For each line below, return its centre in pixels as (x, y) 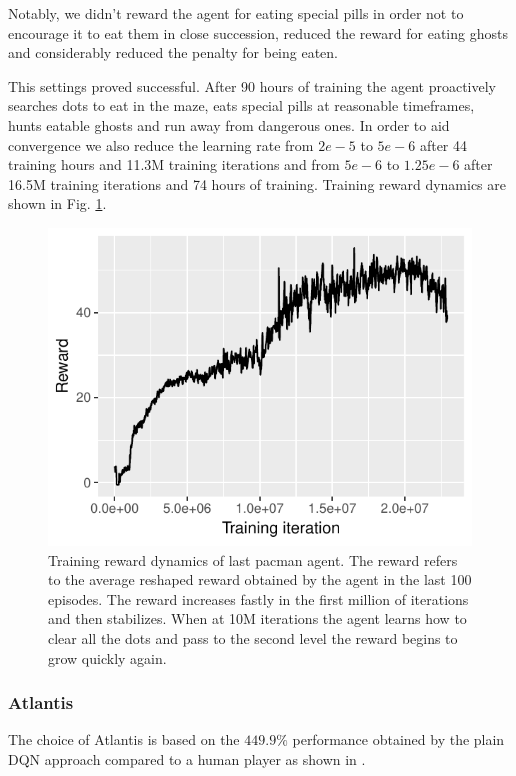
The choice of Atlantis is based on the (124, 739)
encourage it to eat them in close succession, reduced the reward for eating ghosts (258, 32)
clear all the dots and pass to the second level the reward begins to (253, 637)
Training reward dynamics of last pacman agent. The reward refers (253, 559)
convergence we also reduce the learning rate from (161, 144)
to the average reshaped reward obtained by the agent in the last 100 (260, 579)
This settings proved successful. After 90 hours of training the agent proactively (252, 85)
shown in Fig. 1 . (57, 203)
